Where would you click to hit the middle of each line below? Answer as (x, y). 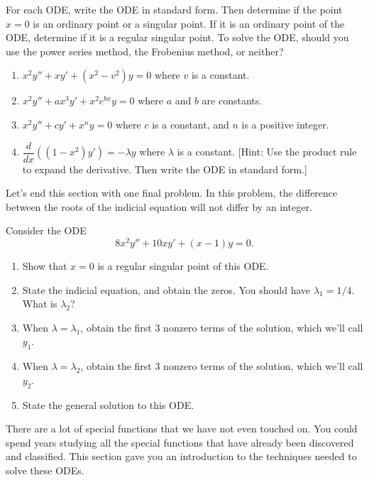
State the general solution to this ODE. (108, 404)
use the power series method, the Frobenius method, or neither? (145, 51)
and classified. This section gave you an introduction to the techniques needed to (181, 456)
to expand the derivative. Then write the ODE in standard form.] (165, 169)
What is (40, 304)
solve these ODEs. (45, 470)
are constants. (232, 100)
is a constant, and (191, 124)
